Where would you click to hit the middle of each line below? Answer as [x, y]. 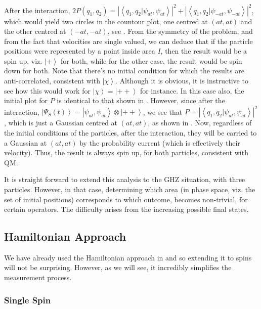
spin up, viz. [23, 60]
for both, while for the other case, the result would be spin [151, 60]
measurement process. [38, 277]
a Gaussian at [26, 142]
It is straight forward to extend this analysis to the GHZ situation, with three [125, 179]
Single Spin [28, 300]
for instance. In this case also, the [192, 90]
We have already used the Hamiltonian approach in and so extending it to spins [128, 257]
